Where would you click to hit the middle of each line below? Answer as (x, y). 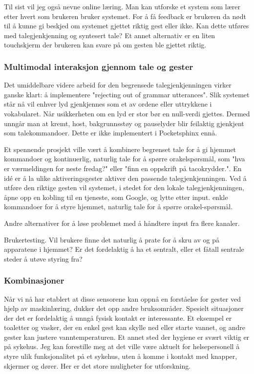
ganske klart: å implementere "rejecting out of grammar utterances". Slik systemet (127, 94)
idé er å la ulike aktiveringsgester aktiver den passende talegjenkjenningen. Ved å (125, 178)
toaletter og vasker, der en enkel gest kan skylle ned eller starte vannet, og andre (125, 327)
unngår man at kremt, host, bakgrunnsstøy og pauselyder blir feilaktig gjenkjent (124, 123)
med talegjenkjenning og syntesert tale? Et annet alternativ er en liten (110, 35)
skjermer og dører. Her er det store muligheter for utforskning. (97, 365)
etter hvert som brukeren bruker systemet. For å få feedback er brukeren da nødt (125, 16)
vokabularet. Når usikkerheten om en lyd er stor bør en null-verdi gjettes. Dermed (127, 113)
